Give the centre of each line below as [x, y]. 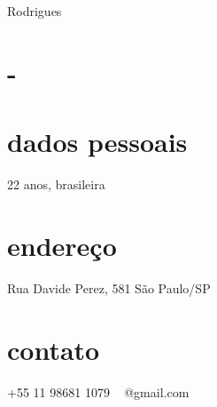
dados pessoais [97, 142]
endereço [62, 245]
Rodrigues [35, 11]
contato [54, 349]
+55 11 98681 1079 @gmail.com [98, 391]
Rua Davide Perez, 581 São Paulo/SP [109, 287]
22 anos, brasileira [56, 184]
